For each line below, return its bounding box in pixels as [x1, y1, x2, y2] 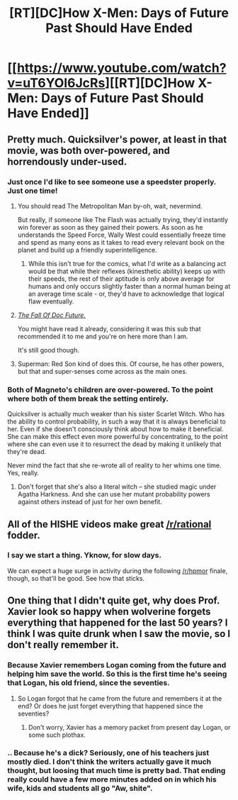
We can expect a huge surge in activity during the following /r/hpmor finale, [7, 566, 228, 575]
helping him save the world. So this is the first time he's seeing [7, 669, 227, 679]
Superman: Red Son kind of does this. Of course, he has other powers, [17, 360, 225, 368]
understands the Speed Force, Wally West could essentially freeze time [17, 230, 226, 239]
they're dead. [7, 448, 47, 456]
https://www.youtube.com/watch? [16, 60, 227, 76]
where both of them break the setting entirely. [7, 394, 169, 404]
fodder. [7, 529, 41, 541]
